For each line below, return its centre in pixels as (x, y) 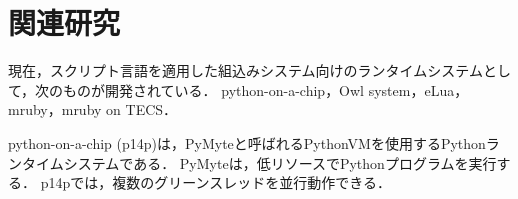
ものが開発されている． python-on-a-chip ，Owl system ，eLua (259, 89)
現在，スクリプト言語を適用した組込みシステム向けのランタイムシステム (245, 70)
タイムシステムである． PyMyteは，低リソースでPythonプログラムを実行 (259, 162)
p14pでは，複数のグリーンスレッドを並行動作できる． (215, 182)
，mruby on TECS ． (112, 109)
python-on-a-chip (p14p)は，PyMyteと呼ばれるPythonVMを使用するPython (247, 142)
